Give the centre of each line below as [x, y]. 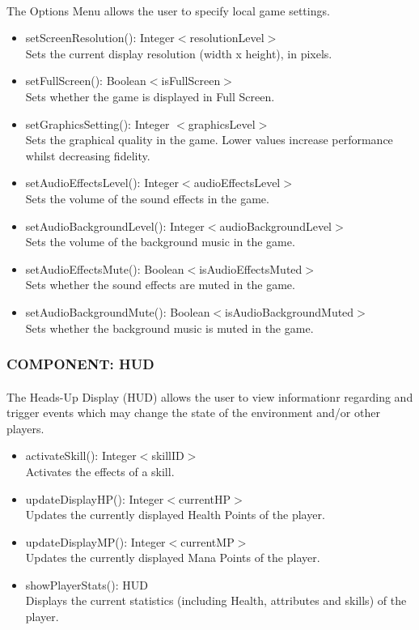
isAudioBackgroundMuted [290, 311]
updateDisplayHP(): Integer [95, 498]
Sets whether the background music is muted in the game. [169, 328]
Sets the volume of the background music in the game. [160, 242]
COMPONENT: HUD [80, 364]
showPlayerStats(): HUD [87, 584]
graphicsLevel [222, 123]
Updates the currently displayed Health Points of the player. [175, 515]
